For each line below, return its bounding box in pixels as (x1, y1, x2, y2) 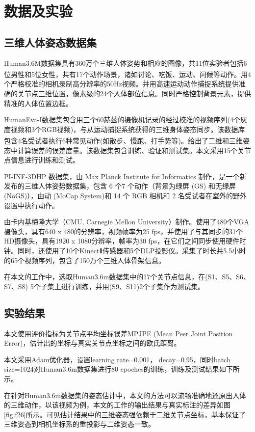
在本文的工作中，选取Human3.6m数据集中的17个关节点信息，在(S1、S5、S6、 (4, 271, 251, 282)
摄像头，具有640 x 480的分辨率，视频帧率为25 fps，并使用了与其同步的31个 (4, 226, 243, 236)
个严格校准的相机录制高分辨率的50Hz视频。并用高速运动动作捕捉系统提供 (4, 79, 239, 89)
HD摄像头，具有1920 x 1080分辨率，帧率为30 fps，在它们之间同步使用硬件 (4, 236, 240, 246)
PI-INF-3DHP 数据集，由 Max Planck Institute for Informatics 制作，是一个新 (4, 171, 247, 181)
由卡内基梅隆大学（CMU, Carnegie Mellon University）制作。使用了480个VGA (4, 216, 249, 227)
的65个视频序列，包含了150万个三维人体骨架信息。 (4, 255, 165, 265)
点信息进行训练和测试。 (4, 155, 79, 165)
